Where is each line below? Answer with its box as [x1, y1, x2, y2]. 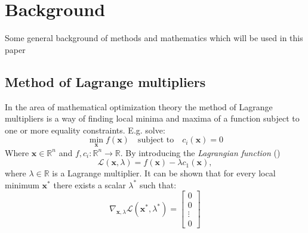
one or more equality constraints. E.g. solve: [5, 123, 165, 136]
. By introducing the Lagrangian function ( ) [120, 146, 281, 159]
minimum [5, 178, 39, 191]
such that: [139, 178, 177, 191]
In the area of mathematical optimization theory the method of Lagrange [5, 100, 273, 113]
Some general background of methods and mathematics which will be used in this [5, 32, 303, 44]
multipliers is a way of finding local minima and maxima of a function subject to [5, 112, 300, 125]
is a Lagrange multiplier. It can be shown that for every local [52, 167, 276, 179]
